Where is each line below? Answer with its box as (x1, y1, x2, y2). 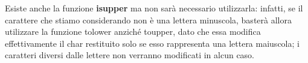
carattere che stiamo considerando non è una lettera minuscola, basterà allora (5, 13, 292, 26)
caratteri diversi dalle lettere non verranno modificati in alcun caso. (5, 49, 255, 61)
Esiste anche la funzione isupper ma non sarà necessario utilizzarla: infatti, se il (5, 2, 303, 14)
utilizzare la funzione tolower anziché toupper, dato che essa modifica (5, 25, 261, 38)
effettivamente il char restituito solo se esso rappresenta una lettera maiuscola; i (5, 37, 300, 49)
